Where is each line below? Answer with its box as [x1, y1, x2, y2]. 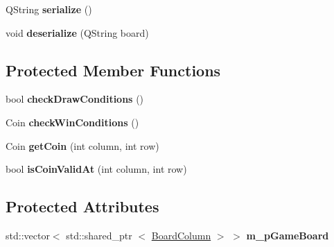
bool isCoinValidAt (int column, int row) [6, 162, 187, 176]
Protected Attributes [6, 196, 159, 217]
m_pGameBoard [246, 228, 329, 242]
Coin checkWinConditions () [6, 114, 139, 129]
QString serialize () [6, 2, 92, 16]
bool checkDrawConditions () [6, 92, 144, 106]
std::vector [6, 228, 50, 242]
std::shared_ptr [66, 228, 132, 242]
